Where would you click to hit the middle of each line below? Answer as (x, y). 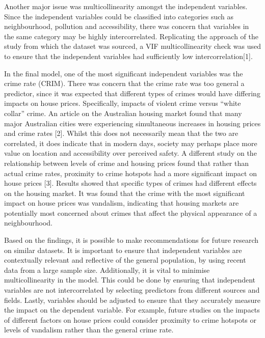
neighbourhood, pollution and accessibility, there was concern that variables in (127, 26)
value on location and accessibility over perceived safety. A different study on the (130, 153)
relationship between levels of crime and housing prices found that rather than (127, 163)
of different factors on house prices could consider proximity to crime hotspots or (130, 319)
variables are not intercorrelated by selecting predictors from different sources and (132, 290)
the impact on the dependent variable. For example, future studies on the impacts (132, 310)
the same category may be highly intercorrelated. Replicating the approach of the (131, 36)
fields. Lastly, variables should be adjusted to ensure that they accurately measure (132, 300)
